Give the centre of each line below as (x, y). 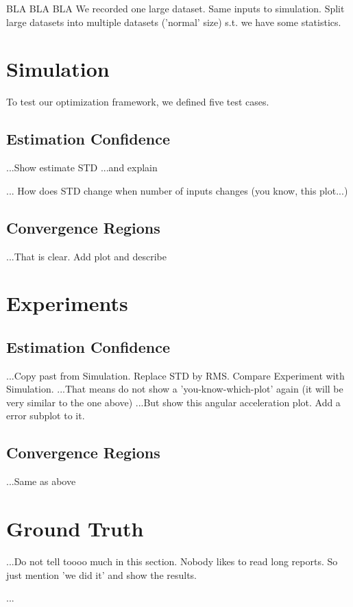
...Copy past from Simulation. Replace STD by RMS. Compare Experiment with (175, 375)
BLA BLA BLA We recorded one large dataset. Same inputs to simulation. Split (175, 8)
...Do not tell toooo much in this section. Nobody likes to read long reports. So (172, 561)
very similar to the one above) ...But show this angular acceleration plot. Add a (173, 402)
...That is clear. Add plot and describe (86, 256)
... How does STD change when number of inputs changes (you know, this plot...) (177, 190)
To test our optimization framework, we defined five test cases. (138, 102)
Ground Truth (75, 529)
